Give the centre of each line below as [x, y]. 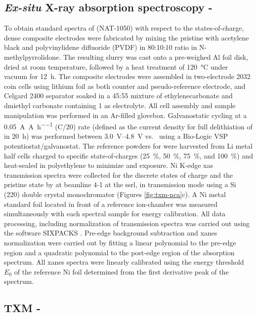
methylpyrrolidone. [33, 57]
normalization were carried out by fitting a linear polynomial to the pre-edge [120, 242]
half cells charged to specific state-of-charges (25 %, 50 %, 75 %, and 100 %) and [128, 155]
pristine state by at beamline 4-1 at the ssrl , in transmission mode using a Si [120, 184]
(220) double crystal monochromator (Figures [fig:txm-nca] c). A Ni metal [115, 194]
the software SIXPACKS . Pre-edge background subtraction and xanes [111, 233]
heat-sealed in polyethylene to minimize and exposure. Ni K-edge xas [108, 165]
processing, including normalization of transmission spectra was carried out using [127, 223]
